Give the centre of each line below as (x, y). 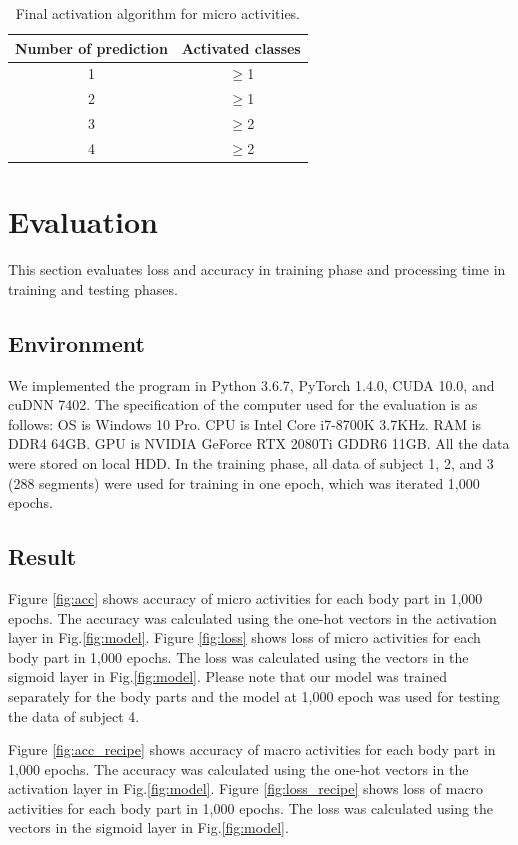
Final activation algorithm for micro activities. (158, 13)
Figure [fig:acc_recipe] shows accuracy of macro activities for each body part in (252, 749)
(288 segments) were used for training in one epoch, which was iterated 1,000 (244, 482)
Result (42, 556)
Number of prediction (91, 47)
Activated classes (241, 47)
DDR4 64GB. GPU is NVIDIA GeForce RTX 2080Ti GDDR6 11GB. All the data (259, 443)
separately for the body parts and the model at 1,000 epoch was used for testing (254, 695)
